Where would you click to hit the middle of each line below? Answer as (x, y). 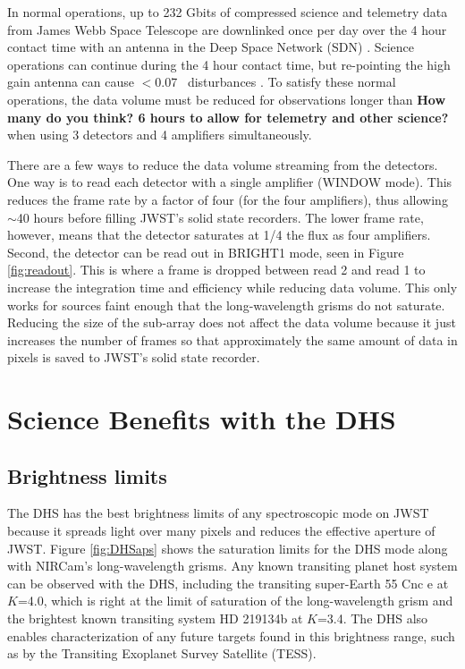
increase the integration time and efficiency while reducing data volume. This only (232, 287)
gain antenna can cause (71, 82)
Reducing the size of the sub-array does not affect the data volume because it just (232, 322)
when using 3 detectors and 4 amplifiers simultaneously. (160, 135)
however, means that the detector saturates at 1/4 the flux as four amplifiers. (219, 235)
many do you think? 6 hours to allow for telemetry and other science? (228, 117)
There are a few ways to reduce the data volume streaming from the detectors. (223, 164)
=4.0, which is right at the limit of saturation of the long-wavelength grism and (235, 601)
